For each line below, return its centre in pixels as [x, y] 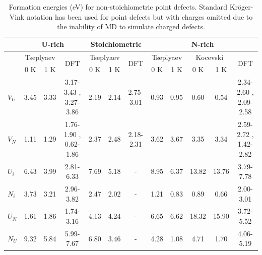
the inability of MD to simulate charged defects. [131, 26]
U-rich [53, 44]
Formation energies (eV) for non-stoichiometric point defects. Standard [118, 7]
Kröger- [241, 7]
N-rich [203, 44]
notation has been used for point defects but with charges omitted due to [140, 16]
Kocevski [210, 57]
